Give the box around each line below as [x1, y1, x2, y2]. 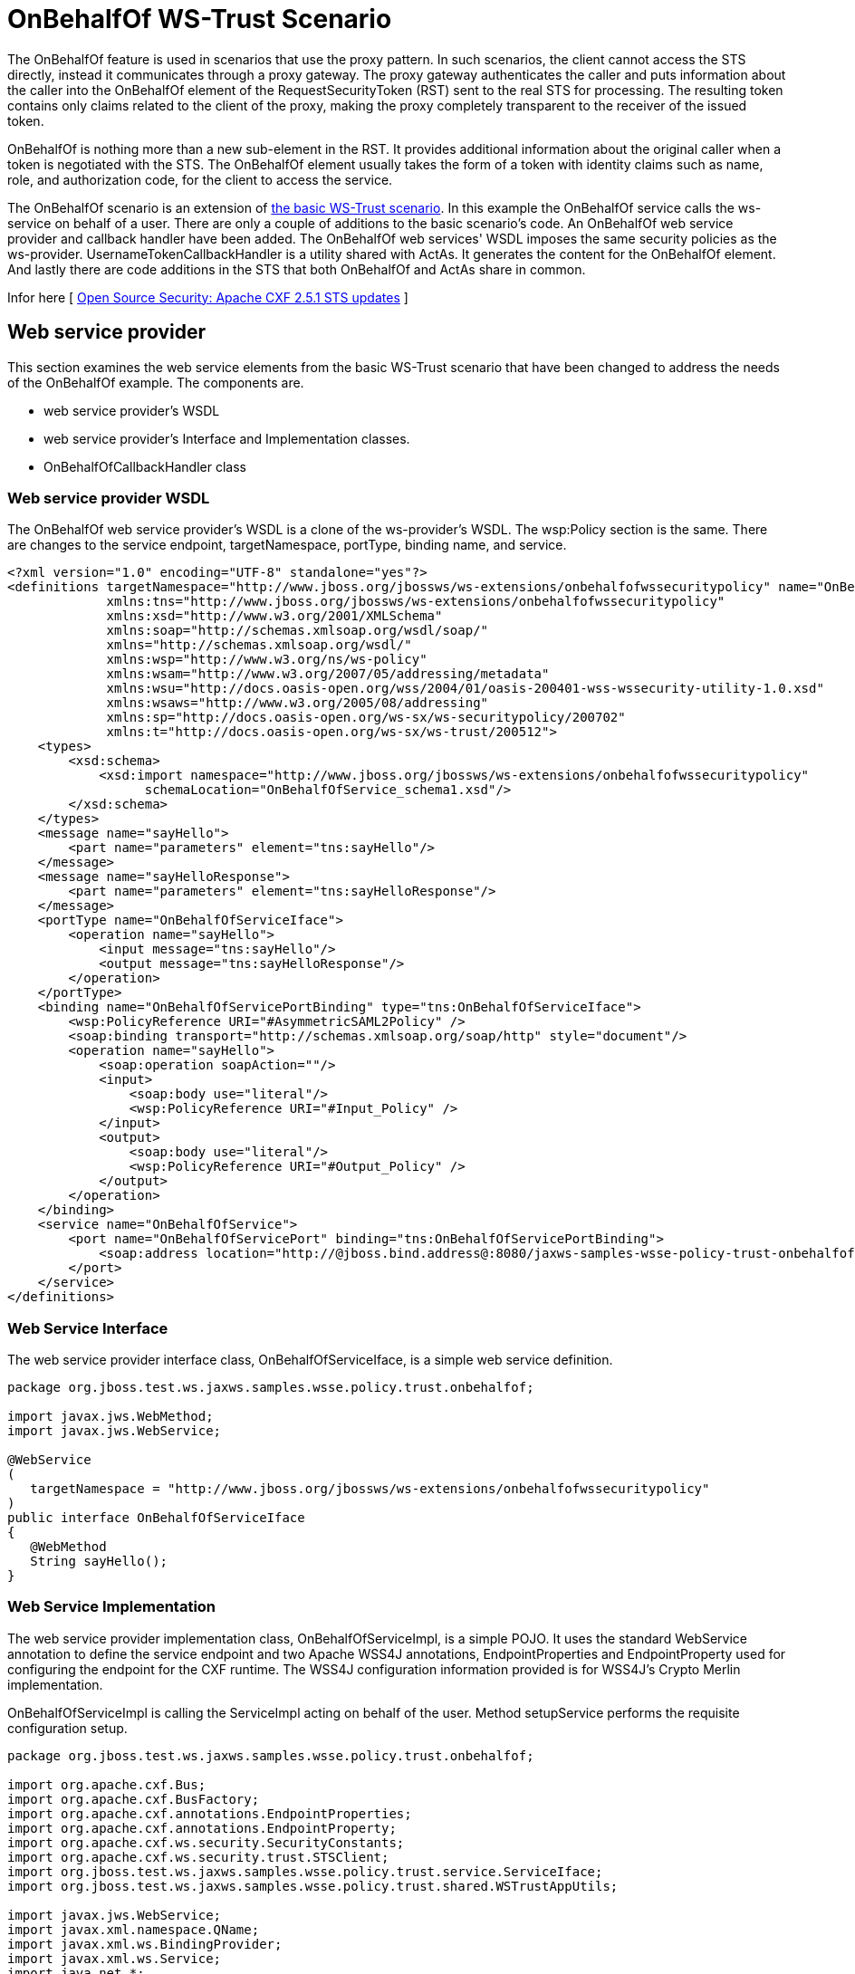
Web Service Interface [7, 1318, 168, 1337]
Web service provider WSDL [7, 488, 210, 507]
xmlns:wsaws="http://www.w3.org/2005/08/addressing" [106, 695, 489, 711]
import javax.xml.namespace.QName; [7, 1921, 260, 1937]
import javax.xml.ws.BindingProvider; [7, 1936, 283, 1951]
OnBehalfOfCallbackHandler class [43, 458, 246, 474]
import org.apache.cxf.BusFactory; [7, 1791, 260, 1806]
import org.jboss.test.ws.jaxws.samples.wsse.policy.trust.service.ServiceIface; [7, 1864, 603, 1879]
